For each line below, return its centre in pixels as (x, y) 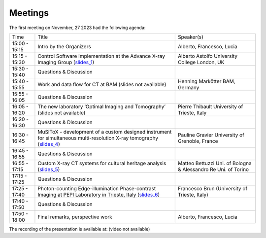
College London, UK (201, 62)
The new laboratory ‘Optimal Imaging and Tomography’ (102, 106)
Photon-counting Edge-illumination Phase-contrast (97, 188)
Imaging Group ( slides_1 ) (66, 62)
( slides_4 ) (49, 144)
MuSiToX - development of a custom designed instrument (105, 132)
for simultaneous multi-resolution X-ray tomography (98, 138)
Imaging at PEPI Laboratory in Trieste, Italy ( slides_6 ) (99, 195)
